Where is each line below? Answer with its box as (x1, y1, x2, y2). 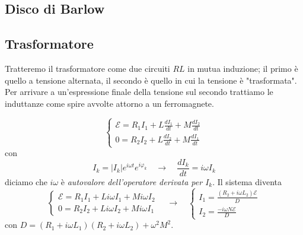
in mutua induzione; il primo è (187, 62, 298, 74)
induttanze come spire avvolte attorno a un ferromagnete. (5, 97, 214, 109)
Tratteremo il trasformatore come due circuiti (5, 62, 170, 74)
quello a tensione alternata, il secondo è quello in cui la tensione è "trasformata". (5, 74, 297, 86)
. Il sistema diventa (212, 175, 282, 188)
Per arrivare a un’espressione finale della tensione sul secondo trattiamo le (5, 85, 273, 98)
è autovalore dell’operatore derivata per (60, 175, 203, 188)
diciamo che (5, 175, 47, 188)
